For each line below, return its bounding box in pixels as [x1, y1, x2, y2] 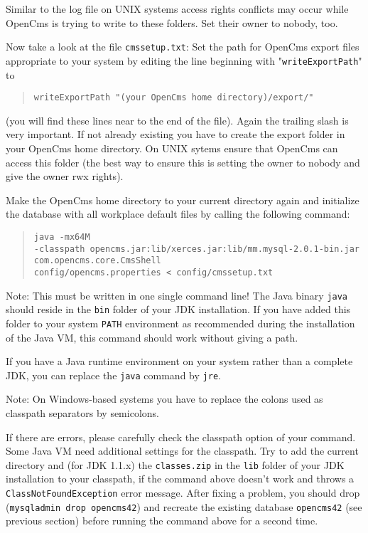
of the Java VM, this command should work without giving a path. [6, 329, 298, 344]
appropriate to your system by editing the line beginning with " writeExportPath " [6, 53, 362, 68]
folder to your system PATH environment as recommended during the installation [6, 315, 355, 330]
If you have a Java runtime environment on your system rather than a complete [6, 354, 353, 369]
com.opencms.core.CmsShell [33, 255, 161, 266]
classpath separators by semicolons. [6, 405, 159, 420]
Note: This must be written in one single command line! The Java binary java [6, 287, 348, 302]
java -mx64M [33, 231, 90, 242]
